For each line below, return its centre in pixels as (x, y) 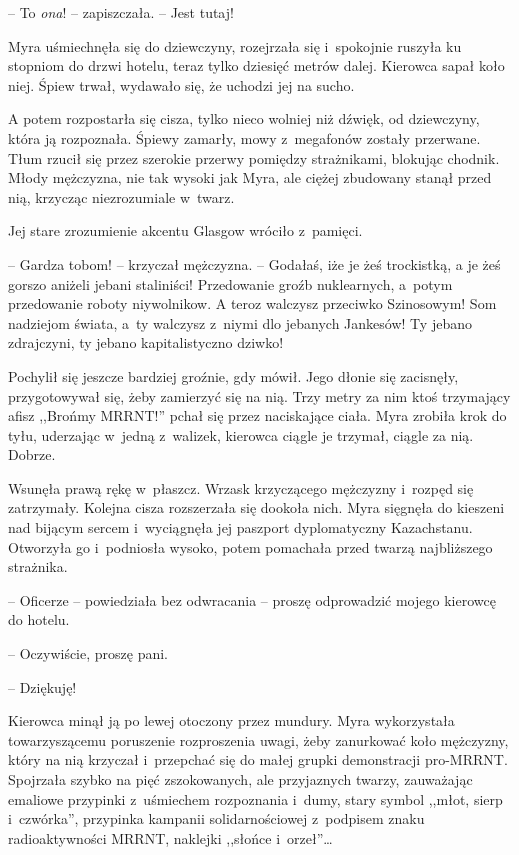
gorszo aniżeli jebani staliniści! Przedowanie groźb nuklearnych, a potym (230, 283)
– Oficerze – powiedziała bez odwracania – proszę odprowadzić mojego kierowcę (252, 599)
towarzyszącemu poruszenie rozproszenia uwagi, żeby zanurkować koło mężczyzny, (258, 739)
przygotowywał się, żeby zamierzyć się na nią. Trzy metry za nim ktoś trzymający (259, 395)
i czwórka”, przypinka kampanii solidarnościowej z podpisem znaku (216, 818)
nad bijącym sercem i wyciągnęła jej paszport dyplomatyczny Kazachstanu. (240, 527)
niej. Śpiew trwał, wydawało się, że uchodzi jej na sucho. (181, 84)
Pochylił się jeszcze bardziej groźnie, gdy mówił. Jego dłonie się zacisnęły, (233, 375)
